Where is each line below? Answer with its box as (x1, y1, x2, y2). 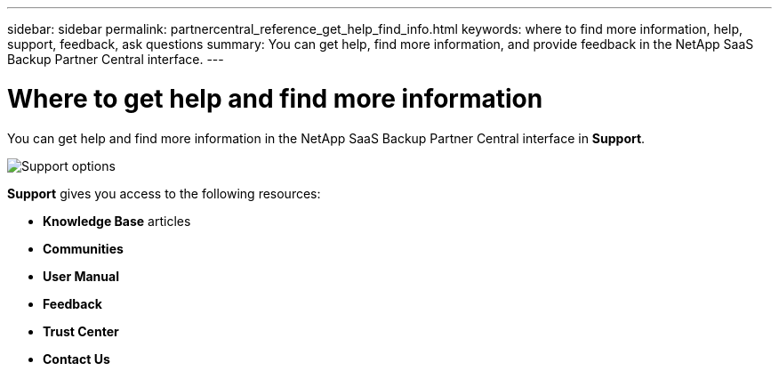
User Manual (43, 268, 119, 284)
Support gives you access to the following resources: (7, 185, 321, 201)
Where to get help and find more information (7, 83, 543, 114)
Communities (43, 240, 124, 256)
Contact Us (43, 351, 110, 367)
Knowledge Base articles (43, 213, 191, 229)
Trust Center (43, 323, 119, 339)
